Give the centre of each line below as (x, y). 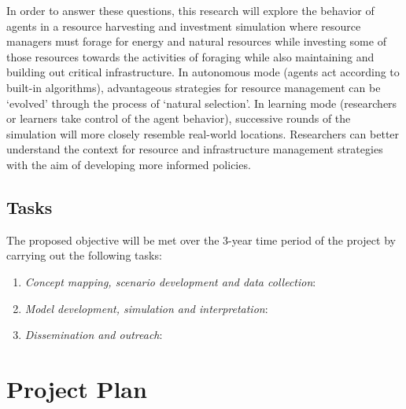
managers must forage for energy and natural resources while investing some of (196, 41)
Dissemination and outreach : (94, 335)
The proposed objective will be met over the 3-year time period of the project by (201, 240)
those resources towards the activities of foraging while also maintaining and (190, 56)
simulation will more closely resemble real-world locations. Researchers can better (203, 133)
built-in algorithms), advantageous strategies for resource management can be (194, 87)
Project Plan (77, 388)
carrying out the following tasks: (84, 255)
